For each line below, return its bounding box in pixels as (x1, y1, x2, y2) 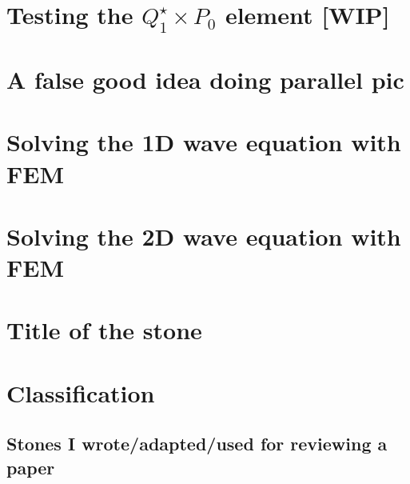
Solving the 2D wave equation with (6, 219, 401, 252)
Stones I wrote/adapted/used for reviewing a (6, 431, 388, 456)
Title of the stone (6, 314, 202, 346)
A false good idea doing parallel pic (6, 62, 404, 95)
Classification (6, 376, 155, 409)
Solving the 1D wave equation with (6, 126, 401, 158)
